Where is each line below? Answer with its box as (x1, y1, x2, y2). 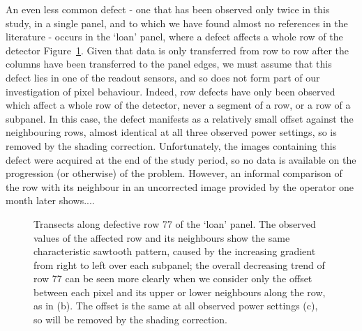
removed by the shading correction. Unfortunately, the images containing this (6, 138, 337, 153)
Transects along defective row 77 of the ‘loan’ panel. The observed (33, 216, 316, 231)
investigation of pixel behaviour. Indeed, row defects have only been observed (6, 84, 335, 98)
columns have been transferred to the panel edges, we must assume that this (6, 56, 332, 71)
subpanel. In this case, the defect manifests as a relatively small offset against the (6, 111, 354, 125)
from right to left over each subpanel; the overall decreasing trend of (33, 257, 325, 272)
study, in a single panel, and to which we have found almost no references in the (6, 15, 348, 30)
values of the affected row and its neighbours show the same (33, 230, 290, 245)
